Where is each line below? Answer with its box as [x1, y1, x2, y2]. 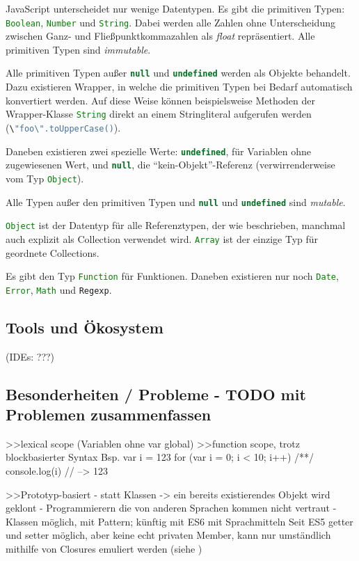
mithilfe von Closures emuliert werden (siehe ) [6, 541, 202, 555]
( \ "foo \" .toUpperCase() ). [6, 120, 121, 134]
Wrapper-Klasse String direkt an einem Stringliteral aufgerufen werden [6, 106, 312, 121]
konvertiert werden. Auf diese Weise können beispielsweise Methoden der [6, 93, 316, 107]
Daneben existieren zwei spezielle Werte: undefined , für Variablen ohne [6, 143, 312, 158]
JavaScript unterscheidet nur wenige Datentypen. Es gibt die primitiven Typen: [6, 1, 345, 15]
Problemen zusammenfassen [6, 404, 212, 425]
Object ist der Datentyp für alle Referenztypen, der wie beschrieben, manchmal [6, 218, 346, 232]
